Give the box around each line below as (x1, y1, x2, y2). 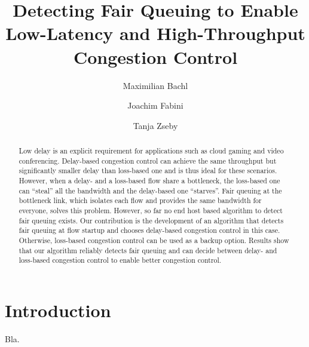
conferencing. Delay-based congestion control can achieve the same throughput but (19, 155, 277, 165)
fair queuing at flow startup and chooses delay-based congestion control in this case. (19, 225, 280, 235)
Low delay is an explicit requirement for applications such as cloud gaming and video (19, 146, 284, 156)
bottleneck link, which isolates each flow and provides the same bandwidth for (19, 195, 262, 205)
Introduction (5, 297, 111, 322)
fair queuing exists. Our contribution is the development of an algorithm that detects (19, 215, 284, 225)
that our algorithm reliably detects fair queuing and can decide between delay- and (19, 245, 277, 255)
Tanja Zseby (133, 119, 178, 131)
